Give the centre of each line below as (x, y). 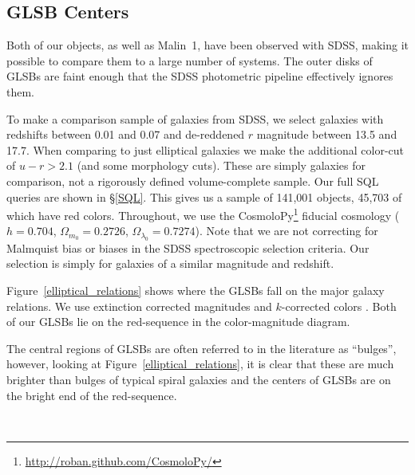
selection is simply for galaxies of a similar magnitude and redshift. (170, 263)
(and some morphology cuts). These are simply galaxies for (221, 165)
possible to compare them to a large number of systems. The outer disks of (190, 60)
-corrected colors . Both (339, 306)
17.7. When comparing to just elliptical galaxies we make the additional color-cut (206, 149)
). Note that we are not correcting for (287, 231)
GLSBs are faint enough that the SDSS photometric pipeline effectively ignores (200, 76)
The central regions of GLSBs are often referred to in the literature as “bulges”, (202, 348)
